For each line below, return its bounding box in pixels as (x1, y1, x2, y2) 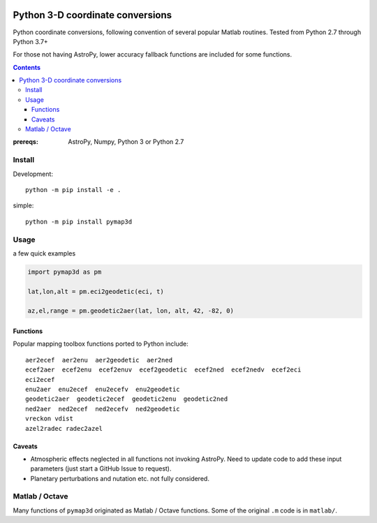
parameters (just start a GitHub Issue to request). (30, 464, 172, 473)
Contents (13, 63, 41, 71)
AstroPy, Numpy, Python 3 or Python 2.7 (68, 138, 184, 146)
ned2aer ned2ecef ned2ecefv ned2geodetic (25, 405, 181, 413)
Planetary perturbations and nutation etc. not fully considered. (30, 474, 209, 483)
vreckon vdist (25, 415, 73, 422)
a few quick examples (13, 249, 76, 258)
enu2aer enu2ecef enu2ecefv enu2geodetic (25, 385, 181, 393)
